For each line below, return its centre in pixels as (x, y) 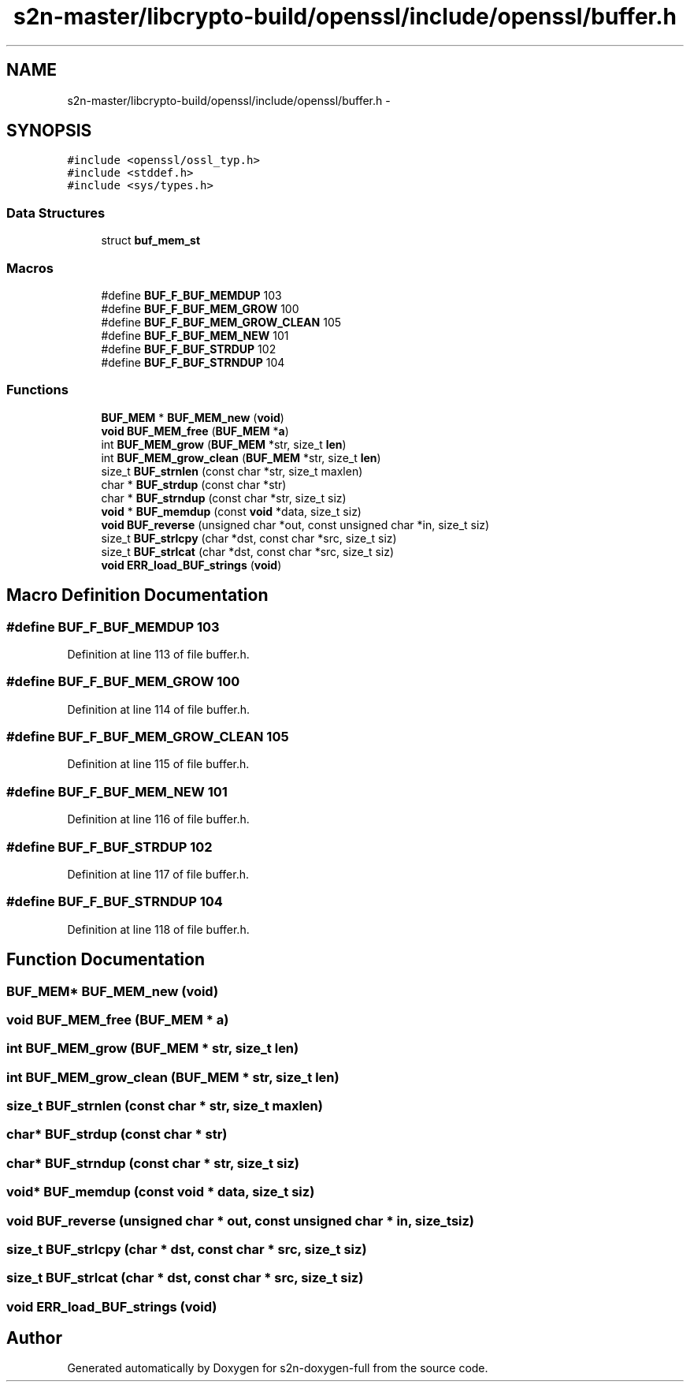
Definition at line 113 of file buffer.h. (158, 654)
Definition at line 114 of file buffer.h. (159, 709)
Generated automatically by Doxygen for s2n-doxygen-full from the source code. (278, 1368)
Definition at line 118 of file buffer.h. (158, 929)
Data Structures (56, 213)
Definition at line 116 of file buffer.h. (158, 819)
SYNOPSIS (49, 131)
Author (34, 1338)
